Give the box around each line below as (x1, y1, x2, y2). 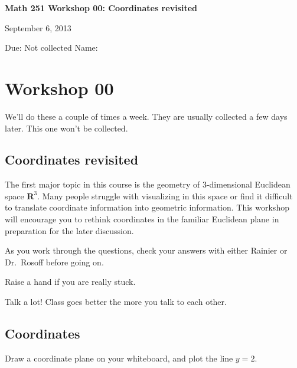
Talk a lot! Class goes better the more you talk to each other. (5, 295, 227, 308)
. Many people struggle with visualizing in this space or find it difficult (37, 189, 293, 202)
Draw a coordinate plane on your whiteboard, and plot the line (5, 351, 233, 364)
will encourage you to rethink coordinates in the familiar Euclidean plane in (5, 213, 279, 225)
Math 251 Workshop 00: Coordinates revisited (5, 2, 198, 14)
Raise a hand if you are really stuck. (5, 275, 136, 288)
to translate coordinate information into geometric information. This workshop (5, 201, 289, 213)
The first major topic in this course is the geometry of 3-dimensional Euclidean (5, 178, 291, 190)
